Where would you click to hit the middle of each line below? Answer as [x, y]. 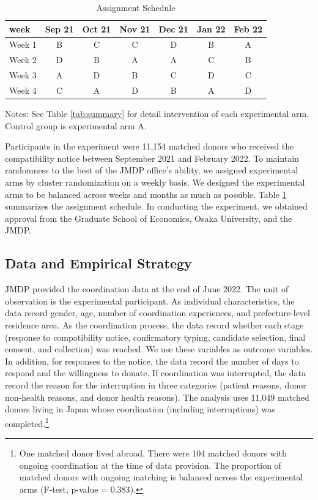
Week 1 [23, 44]
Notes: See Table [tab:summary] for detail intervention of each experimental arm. [157, 114]
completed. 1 [27, 422]
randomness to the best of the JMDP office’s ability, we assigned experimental [152, 170]
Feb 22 [248, 28]
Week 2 [23, 60]
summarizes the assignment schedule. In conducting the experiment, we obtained [156, 206]
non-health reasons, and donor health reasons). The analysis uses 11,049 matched [157, 397]
